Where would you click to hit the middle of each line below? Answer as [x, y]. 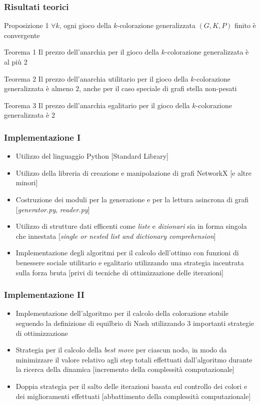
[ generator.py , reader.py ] [53, 209]
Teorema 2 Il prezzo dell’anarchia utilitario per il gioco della [96, 78]
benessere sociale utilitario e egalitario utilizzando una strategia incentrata [130, 262]
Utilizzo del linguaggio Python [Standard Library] [92, 156]
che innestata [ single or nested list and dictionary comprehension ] [116, 236]
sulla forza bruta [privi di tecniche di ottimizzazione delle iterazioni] [119, 272]
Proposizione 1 [26, 25]
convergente [22, 35]
